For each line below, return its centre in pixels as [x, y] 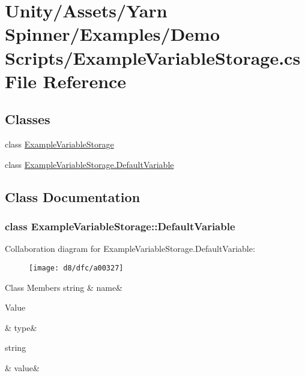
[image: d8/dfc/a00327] [76, 268]
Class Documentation [73, 196]
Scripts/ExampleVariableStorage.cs [153, 57]
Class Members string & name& [64, 287]
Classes [28, 119]
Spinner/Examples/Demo [113, 34]
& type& [21, 327]
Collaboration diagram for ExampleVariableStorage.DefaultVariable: [130, 249]
